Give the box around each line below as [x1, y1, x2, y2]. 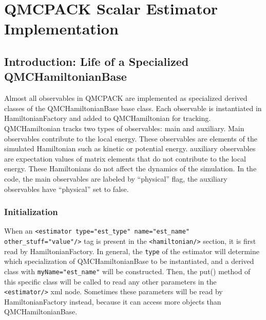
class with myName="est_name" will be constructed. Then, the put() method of [4, 265, 251, 276]
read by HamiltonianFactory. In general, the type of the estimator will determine [4, 245, 259, 256]
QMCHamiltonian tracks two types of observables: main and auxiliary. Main [4, 122, 244, 133]
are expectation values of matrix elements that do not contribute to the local [4, 153, 246, 164]
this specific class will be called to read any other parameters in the [4, 276, 217, 287]
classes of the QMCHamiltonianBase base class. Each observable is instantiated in [4, 102, 262, 113]
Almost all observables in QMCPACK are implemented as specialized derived [4, 93, 248, 103]
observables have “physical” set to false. [4, 183, 129, 194]
